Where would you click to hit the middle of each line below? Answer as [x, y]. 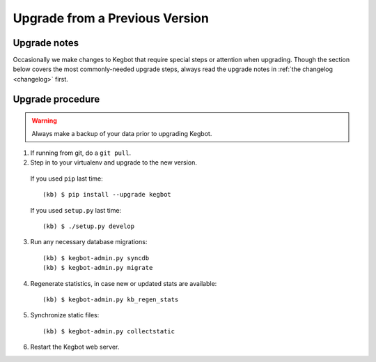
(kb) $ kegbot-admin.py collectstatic [109, 331]
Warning [44, 121]
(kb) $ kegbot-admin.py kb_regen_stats [111, 299]
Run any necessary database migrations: [89, 242]
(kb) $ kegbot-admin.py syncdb [96, 258]
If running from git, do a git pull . [81, 153]
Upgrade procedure [56, 99]
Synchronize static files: [65, 315]
